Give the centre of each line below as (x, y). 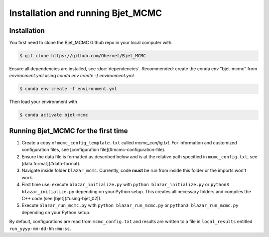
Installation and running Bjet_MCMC (86, 13)
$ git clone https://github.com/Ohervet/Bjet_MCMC (83, 56)
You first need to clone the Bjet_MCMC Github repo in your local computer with (90, 43)
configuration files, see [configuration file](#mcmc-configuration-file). (94, 150)
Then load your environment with (43, 102)
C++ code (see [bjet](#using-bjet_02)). (62, 198)
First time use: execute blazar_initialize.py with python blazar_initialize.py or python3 (125, 185)
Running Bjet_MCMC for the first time (68, 131)
